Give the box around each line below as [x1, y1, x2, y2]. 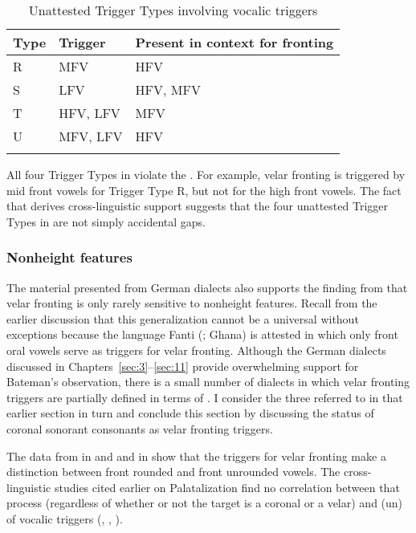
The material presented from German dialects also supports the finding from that [6, 279, 408, 295]
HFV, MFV [135, 80, 201, 99]
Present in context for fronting [135, 33, 334, 51]
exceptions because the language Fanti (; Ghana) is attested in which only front [6, 326, 398, 343]
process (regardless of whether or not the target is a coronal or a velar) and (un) [6, 494, 403, 511]
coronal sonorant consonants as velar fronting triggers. [6, 420, 273, 437]
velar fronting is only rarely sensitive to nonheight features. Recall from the [6, 295, 377, 311]
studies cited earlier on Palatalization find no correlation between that [54, 478, 400, 495]
